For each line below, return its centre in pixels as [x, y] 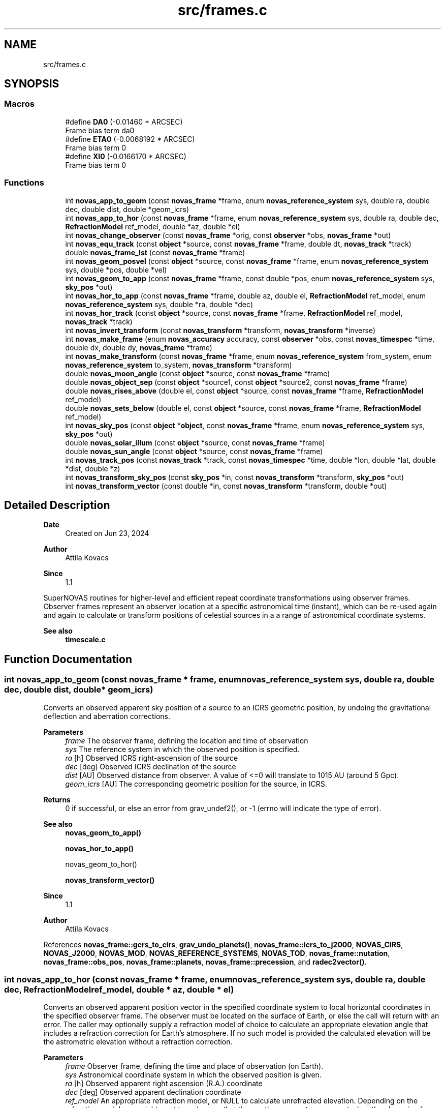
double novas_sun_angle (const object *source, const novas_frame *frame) [194, 451]
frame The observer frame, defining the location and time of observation [187, 740]
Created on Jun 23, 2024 [107, 533]
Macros [19, 104]
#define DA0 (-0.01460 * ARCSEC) [124, 122]
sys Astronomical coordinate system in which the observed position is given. [193, 1075]
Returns [57, 799]
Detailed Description [57, 505]
